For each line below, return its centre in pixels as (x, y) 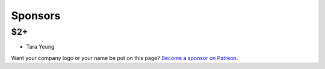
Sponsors (36, 16)
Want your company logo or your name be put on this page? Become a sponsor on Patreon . (125, 58)
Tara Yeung (40, 47)
